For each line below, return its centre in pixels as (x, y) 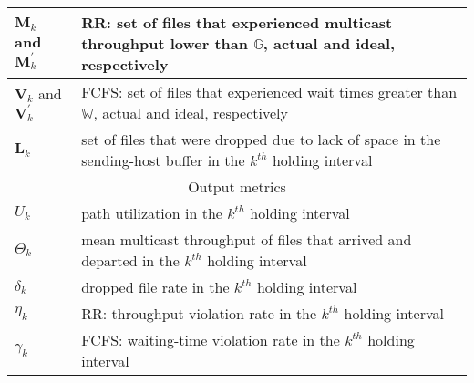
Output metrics (237, 186)
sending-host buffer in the (163, 160)
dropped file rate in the (155, 287)
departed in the (130, 260)
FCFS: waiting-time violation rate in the (211, 340)
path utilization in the (152, 213)
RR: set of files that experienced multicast (237, 22)
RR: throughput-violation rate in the (199, 313)
